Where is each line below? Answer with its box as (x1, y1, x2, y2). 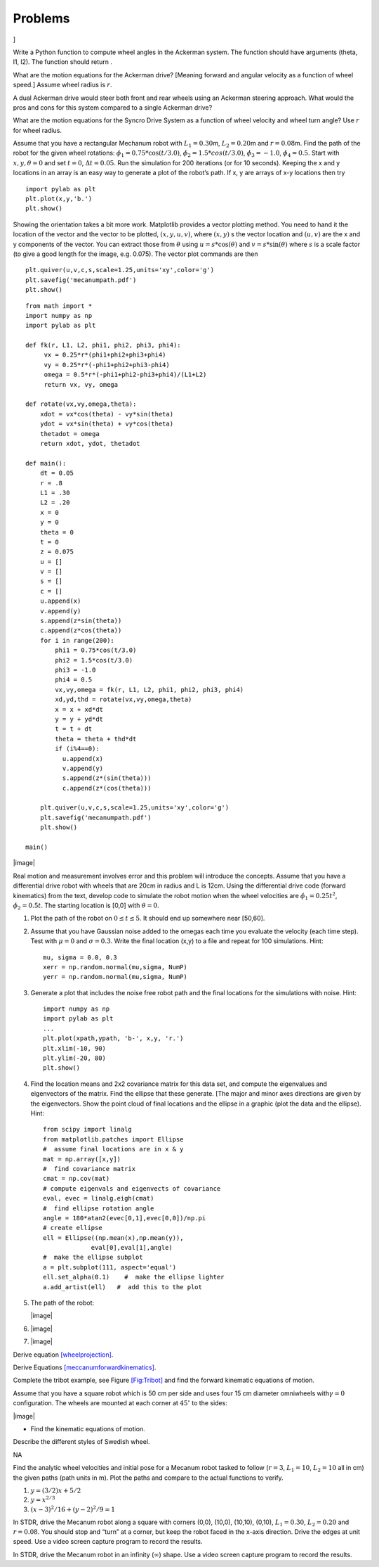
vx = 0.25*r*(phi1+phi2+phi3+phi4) (44, 351, 166, 359)
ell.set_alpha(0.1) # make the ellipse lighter (43, 1273, 225, 1281)
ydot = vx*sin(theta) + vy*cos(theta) (39, 420, 174, 428)
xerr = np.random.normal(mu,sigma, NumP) (43, 963, 187, 971)
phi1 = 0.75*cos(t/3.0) (55, 646, 137, 654)
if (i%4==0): (55, 745, 100, 753)
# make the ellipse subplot (43, 1253, 143, 1262)
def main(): (25, 459, 67, 467)
